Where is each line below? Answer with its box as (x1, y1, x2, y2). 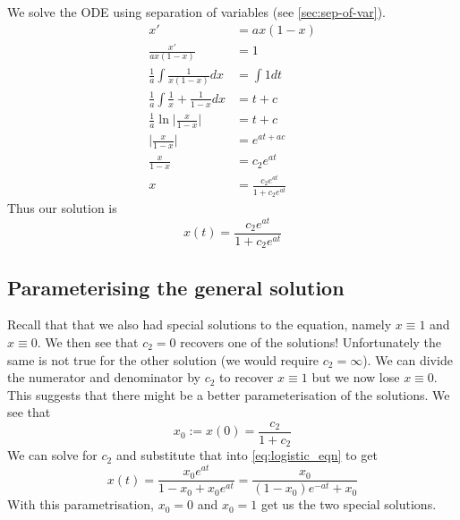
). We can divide (362, 350, 453, 369)
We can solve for (7, 446, 98, 465)
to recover (219, 368, 274, 387)
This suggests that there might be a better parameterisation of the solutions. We (7, 385, 450, 404)
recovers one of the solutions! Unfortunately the (180, 332, 441, 351)
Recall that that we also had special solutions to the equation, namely (7, 315, 392, 334)
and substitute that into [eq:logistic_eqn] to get (115, 446, 378, 465)
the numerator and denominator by (7, 368, 200, 387)
